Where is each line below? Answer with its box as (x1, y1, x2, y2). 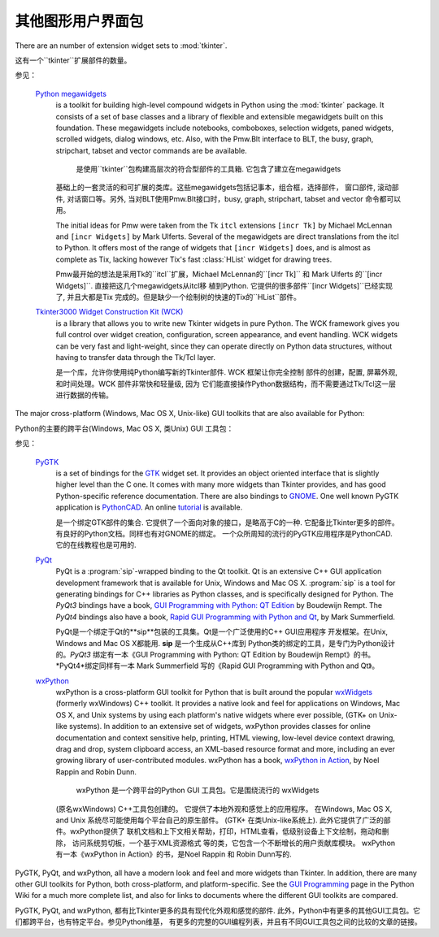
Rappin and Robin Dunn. (55, 766, 137, 776)
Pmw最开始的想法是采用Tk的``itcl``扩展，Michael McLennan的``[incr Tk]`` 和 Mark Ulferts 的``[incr (55, 269, 383, 280)
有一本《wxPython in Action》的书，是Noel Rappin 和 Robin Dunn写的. (55, 849, 292, 859)
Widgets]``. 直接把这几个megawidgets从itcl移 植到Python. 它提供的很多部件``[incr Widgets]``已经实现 (55, 280, 393, 290)
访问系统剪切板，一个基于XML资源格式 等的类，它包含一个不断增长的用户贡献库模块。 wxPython (72, 838, 396, 848)
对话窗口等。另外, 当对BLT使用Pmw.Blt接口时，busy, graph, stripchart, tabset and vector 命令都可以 (66, 193, 402, 203)
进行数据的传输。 (55, 390, 113, 400)
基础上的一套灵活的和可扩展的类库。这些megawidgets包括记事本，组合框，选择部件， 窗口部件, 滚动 (55, 183, 392, 193)
